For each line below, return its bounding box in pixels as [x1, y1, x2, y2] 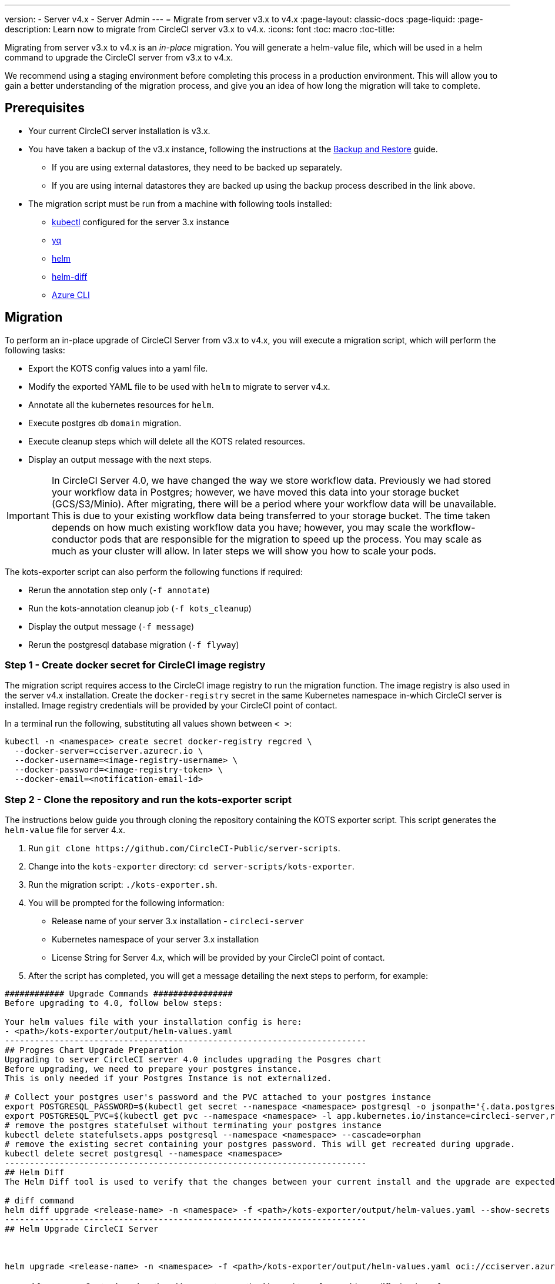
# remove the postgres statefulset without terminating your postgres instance [5, 1121, 382, 1131]
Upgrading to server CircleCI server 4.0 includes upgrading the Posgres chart [5, 1055, 382, 1065]
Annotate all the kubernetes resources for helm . [28, 399, 214, 410]
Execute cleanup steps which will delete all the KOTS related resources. [28, 436, 306, 446]
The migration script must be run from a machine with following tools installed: [28, 198, 332, 209]
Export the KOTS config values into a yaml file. [28, 363, 208, 373]
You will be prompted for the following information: [28, 898, 225, 908]
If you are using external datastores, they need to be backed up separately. [52, 162, 343, 172]
